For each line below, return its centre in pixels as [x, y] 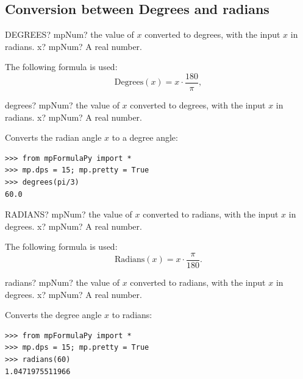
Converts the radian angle [53, 137]
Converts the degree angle [53, 315]
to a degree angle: [145, 137]
